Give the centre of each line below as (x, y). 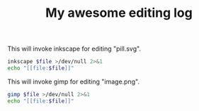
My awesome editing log (119, 13)
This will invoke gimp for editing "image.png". (74, 81)
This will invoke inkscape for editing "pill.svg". (74, 49)
